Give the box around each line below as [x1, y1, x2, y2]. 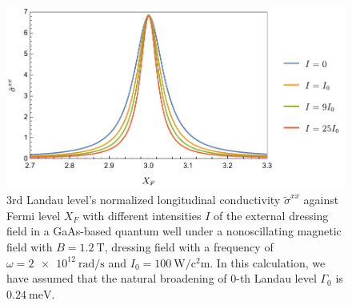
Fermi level [6, 207, 61, 223]
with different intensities [82, 207, 202, 223]
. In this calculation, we [210, 254, 326, 271]
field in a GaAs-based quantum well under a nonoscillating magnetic [6, 223, 342, 239]
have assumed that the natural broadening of [6, 270, 227, 287]
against [303, 191, 339, 208]
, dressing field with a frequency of [104, 239, 274, 255]
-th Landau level [236, 270, 317, 287]
